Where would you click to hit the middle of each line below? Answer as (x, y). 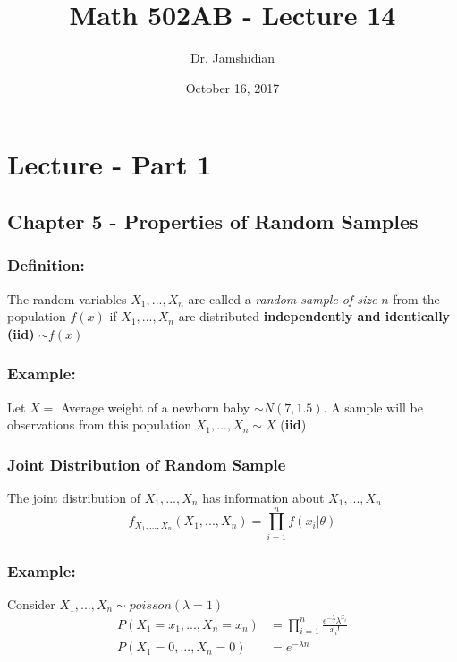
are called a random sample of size (283, 298)
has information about (263, 497)
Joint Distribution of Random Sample (147, 464)
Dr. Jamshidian (233, 58)
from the (416, 298)
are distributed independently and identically (314, 316)
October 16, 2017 (233, 87)
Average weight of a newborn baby (155, 407)
